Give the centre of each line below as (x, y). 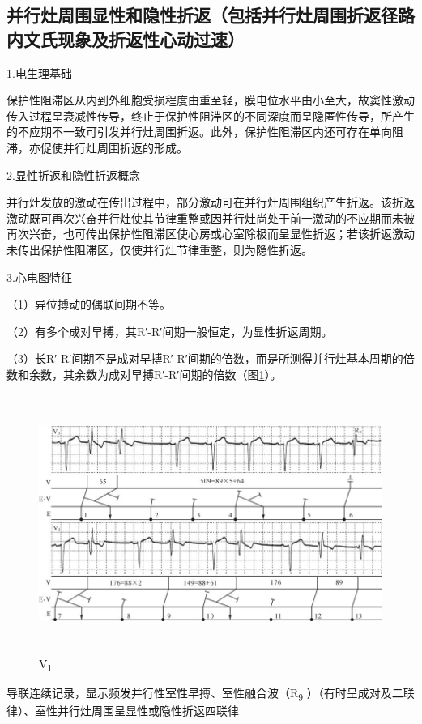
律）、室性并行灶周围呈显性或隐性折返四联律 (123, 711)
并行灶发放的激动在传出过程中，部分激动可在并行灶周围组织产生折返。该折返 (211, 202)
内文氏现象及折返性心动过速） (126, 38)
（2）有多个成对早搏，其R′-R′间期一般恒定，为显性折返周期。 (170, 331)
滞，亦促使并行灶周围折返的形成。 (97, 147)
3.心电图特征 (39, 277)
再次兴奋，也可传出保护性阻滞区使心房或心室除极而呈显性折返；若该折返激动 (211, 234)
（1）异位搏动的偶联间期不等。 (89, 304)
